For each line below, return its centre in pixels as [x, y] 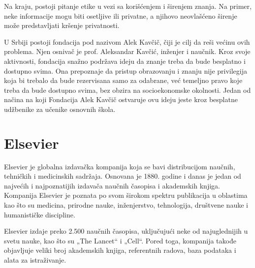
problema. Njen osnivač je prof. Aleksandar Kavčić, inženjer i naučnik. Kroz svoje [127, 51]
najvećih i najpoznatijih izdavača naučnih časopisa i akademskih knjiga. [112, 185]
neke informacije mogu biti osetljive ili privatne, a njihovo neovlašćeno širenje [121, 15]
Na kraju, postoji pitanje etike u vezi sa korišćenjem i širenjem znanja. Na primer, [128, 6]
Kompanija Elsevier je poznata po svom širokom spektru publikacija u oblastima [126, 195]
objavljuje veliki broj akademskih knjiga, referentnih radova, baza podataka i [120, 250]
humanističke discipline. [40, 214]
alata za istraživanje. [35, 260]
